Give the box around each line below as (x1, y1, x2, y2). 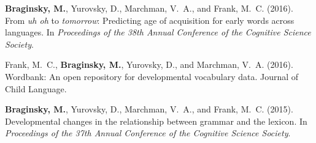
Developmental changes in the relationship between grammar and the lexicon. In (5, 114, 307, 127)
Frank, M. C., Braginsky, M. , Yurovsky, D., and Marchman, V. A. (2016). (5, 58, 293, 71)
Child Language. (5, 82, 67, 95)
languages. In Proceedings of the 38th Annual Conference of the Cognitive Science (5, 26, 311, 38)
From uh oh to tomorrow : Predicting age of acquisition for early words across (5, 13, 295, 26)
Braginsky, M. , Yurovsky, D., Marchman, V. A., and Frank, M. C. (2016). (5, 2, 293, 14)
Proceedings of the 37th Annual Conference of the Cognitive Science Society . (5, 127, 291, 139)
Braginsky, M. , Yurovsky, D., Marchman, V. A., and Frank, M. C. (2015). (5, 103, 293, 116)
